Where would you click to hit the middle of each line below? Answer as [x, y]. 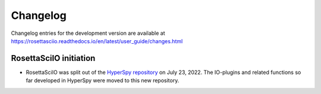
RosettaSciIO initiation [53, 58]
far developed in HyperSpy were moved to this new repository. [103, 80]
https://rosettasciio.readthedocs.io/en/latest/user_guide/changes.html [97, 41]
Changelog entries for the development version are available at [88, 33]
